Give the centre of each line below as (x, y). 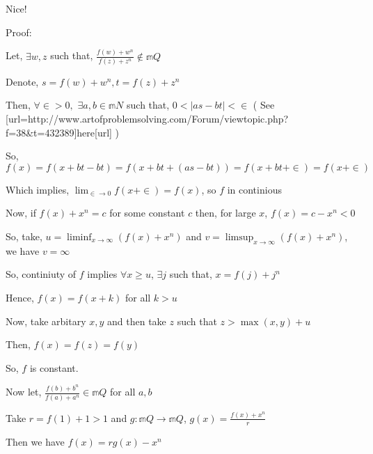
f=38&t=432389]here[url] (59, 132)
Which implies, (38, 189)
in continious (254, 189)
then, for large (225, 213)
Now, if (21, 213)
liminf (79, 237)
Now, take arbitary (46, 321)
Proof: (19, 32)
